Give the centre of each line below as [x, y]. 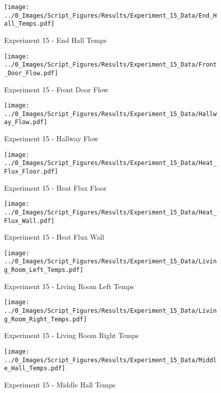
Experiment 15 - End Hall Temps [55, 40]
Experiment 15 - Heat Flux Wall [54, 237]
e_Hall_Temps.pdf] [35, 369]
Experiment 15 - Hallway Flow [51, 138]
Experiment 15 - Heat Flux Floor [55, 187]
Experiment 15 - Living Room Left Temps [69, 286]
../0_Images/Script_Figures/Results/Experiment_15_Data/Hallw [111, 114]
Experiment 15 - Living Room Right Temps [71, 335]
